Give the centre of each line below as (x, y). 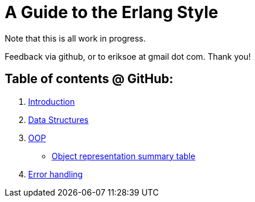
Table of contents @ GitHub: (89, 79)
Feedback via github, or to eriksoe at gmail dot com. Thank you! (128, 56)
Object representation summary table (124, 156)
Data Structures (58, 119)
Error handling (56, 174)
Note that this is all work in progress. (75, 38)
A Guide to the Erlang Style (112, 12)
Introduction (52, 101)
